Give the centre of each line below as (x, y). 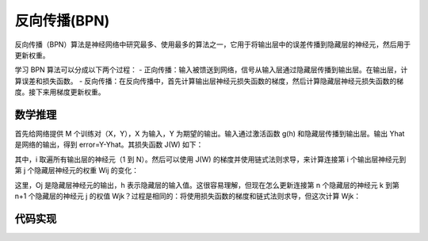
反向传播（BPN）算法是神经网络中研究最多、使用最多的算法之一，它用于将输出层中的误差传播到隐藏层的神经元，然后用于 (213, 44)
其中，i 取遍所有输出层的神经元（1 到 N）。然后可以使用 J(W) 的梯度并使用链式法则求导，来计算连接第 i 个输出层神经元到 (210, 159)
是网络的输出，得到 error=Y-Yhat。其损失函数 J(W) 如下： (109, 145)
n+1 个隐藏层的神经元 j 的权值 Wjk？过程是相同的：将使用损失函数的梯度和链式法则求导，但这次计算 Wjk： (188, 196)
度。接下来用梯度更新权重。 (60, 92)
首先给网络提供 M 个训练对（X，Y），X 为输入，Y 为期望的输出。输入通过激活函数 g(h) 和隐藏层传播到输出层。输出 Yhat (210, 134)
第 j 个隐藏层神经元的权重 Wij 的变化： (76, 170)
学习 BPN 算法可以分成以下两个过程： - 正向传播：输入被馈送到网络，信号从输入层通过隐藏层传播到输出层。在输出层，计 (211, 70)
